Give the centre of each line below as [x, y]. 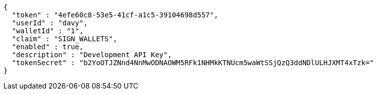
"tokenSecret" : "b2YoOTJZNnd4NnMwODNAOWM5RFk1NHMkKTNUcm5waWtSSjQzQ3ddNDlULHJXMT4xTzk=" [193, 63]
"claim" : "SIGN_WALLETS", [64, 39]
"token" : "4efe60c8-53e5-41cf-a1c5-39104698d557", [115, 15]
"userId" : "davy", [50, 23]
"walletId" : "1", [48, 31]
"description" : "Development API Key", [92, 55]
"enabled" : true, [48, 47]
